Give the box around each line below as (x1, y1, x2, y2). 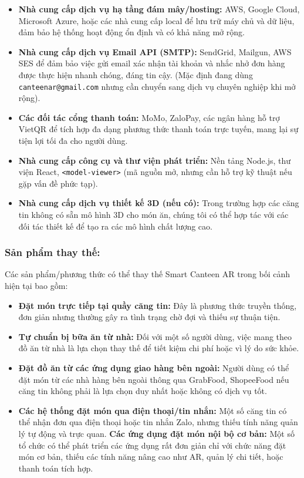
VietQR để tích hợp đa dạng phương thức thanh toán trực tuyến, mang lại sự (18, 123, 299, 135)
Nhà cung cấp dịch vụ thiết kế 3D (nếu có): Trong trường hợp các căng (18, 197, 299, 209)
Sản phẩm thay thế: (5, 245, 100, 260)
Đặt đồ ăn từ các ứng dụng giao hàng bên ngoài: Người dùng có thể (18, 362, 289, 373)
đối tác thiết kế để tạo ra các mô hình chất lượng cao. (18, 220, 212, 232)
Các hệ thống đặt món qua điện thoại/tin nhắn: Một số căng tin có (18, 404, 287, 416)
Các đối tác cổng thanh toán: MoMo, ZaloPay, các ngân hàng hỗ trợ (18, 111, 280, 123)
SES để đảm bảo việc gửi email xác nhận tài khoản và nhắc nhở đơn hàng (18, 57, 285, 69)
